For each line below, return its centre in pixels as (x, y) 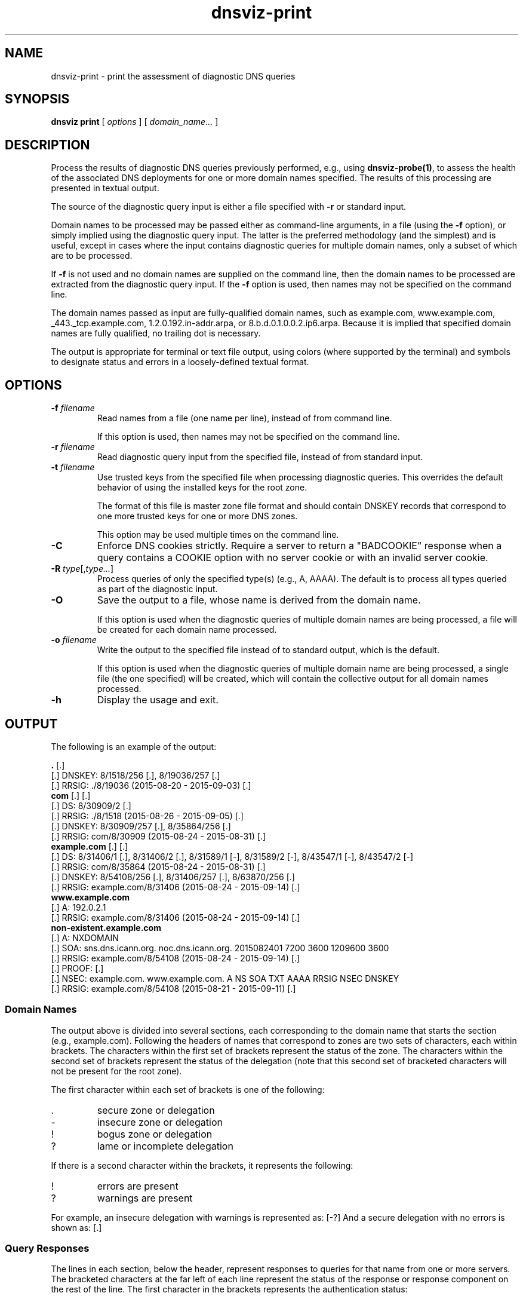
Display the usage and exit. (158, 700)
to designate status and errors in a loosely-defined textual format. (180, 362)
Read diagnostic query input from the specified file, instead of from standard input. (260, 457)
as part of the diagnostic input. (157, 589)
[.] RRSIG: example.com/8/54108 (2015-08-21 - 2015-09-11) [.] (173, 988)
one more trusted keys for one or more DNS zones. (197, 516)
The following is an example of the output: (134, 746)
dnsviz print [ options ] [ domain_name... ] (135, 122)
